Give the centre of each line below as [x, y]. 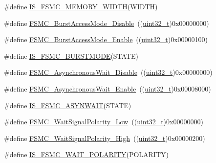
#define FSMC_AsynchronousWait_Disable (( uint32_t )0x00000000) [108, 72]
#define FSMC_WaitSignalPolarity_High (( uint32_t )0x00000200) [105, 138]
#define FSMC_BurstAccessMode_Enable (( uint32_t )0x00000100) [106, 39]
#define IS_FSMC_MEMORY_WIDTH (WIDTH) [81, 6]
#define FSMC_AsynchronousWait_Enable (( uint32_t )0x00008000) [108, 88]
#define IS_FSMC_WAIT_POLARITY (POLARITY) [86, 154]
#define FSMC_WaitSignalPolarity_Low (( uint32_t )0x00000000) [104, 122]
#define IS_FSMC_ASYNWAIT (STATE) [68, 105]
